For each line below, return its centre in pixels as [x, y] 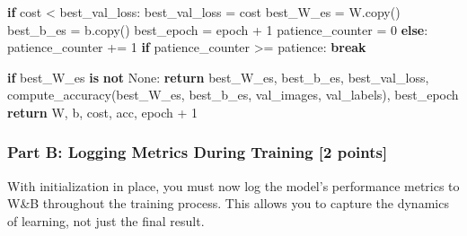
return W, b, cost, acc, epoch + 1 [103, 112]
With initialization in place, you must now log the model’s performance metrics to [233, 185]
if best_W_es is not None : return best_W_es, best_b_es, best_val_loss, [218, 77]
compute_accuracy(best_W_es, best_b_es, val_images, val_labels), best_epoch [233, 95]
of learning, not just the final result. [106, 220]
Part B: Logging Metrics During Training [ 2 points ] [198, 152]
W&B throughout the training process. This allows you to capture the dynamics [228, 203]
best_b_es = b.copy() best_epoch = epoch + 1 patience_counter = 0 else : [218, 29]
